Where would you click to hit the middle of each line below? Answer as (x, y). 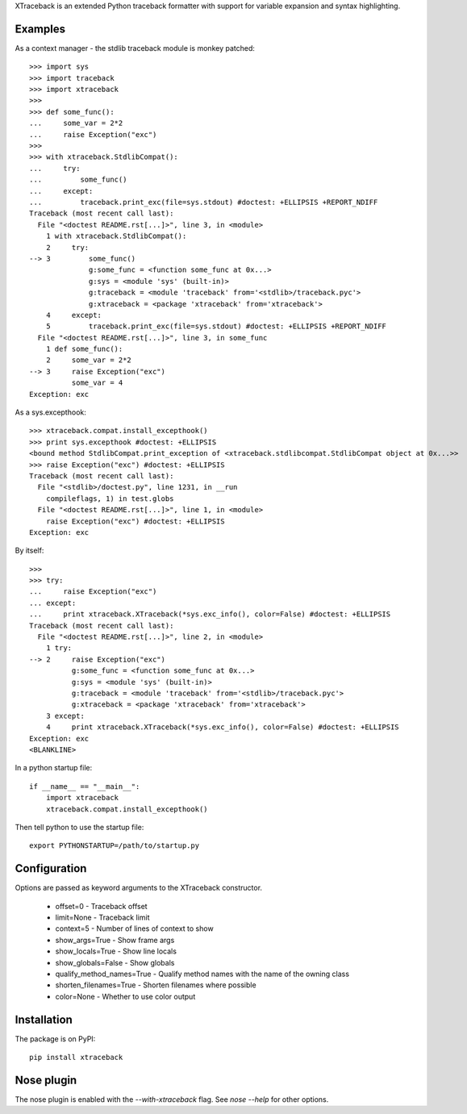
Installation (44, 1019)
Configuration (51, 868)
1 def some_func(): (84, 349)
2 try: (67, 247)
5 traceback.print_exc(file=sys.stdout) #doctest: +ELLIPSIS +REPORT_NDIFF (216, 326)
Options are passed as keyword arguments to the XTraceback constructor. (138, 888)
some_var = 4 (97, 383)
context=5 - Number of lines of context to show (134, 928)
